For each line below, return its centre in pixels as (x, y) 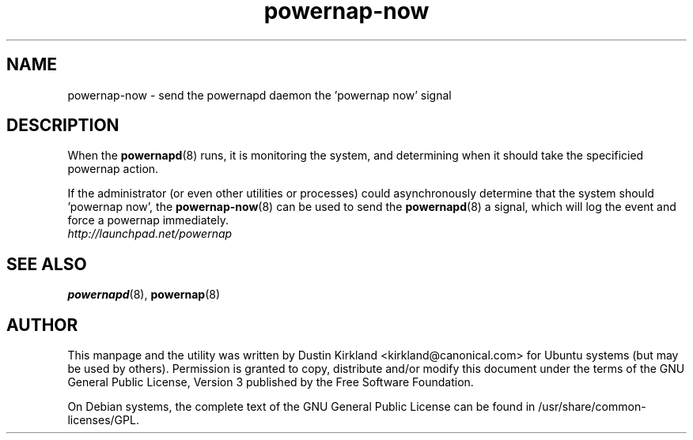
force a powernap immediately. (148, 220)
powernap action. (113, 169)
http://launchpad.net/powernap (150, 234)
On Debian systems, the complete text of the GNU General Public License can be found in (301, 407)
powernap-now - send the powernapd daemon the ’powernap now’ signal (259, 95)
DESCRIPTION (63, 126)
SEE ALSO (47, 264)
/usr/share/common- (592, 407)
